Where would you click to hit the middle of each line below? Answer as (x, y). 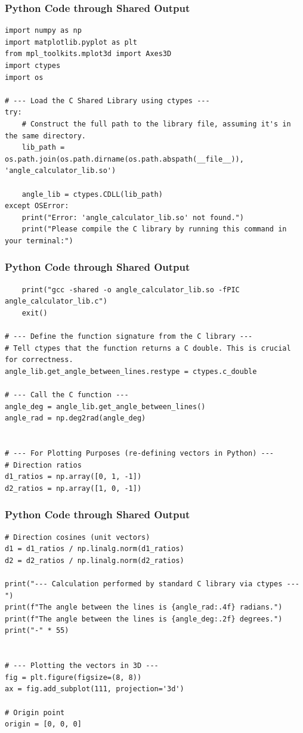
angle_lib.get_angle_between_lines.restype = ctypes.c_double (131, 371)
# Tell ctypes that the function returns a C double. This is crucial (148, 348)
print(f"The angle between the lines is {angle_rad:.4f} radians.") (144, 607)
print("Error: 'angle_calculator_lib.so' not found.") (133, 217)
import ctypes (33, 66)
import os (24, 77)
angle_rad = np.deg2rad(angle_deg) (75, 418)
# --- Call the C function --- (67, 395)
